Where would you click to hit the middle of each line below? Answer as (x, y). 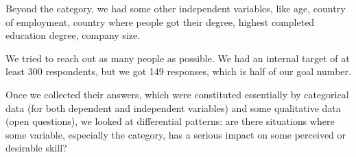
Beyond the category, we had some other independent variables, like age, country (176, 8)
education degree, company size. (73, 35)
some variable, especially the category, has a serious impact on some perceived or (176, 134)
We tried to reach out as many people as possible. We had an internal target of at (178, 58)
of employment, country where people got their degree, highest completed (160, 22)
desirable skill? (36, 148)
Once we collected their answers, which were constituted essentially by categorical (177, 94)
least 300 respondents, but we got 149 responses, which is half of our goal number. (178, 71)
